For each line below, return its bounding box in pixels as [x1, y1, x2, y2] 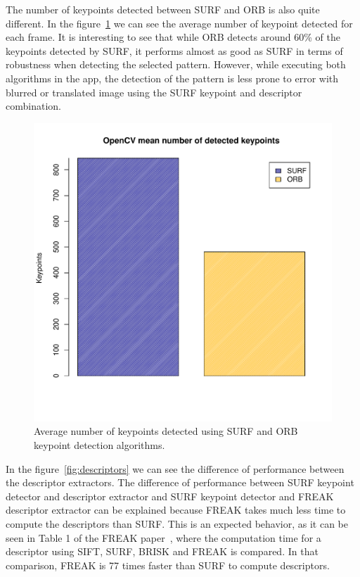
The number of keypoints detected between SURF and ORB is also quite [6, 2, 320, 16]
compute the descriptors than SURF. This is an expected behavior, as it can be [6, 516, 348, 531]
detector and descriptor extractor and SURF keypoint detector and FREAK [6, 488, 334, 503]
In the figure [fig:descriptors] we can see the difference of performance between [6, 461, 345, 476]
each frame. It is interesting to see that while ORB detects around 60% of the [6, 30, 340, 44]
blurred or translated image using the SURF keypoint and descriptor [6, 84, 302, 99]
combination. [6, 99, 61, 113]
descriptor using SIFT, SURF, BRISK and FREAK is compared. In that [6, 544, 319, 559]
